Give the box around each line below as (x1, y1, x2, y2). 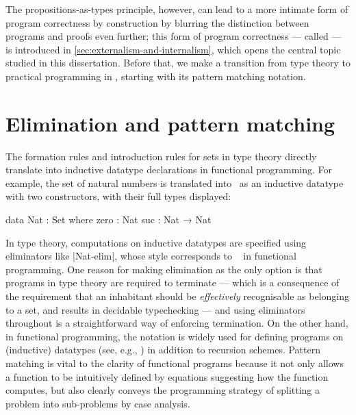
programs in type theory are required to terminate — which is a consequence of (5, 275, 340, 290)
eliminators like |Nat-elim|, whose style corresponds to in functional (5, 249, 296, 263)
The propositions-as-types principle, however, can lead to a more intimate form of (5, 2, 348, 16)
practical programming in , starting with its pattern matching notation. (5, 68, 306, 83)
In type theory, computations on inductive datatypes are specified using (5, 235, 307, 249)
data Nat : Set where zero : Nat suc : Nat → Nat (5, 212, 212, 227)
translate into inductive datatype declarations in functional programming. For (5, 162, 333, 177)
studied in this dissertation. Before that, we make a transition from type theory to (5, 55, 351, 70)
